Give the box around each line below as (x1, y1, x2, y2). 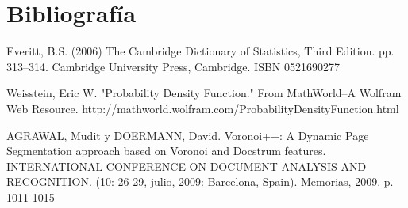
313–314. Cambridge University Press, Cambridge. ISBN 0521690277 (6, 58, 340, 74)
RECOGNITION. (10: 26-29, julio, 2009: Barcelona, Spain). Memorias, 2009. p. (6, 173, 394, 190)
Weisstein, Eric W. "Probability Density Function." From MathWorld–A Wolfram (6, 85, 402, 101)
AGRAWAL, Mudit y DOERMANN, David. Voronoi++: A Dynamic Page (6, 127, 369, 143)
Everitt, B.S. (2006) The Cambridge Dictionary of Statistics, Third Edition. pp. (6, 43, 395, 59)
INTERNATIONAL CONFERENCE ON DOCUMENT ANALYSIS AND (6, 157, 367, 174)
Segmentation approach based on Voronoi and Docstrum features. (6, 142, 326, 159)
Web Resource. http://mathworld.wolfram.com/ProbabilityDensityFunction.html (6, 100, 399, 116)
